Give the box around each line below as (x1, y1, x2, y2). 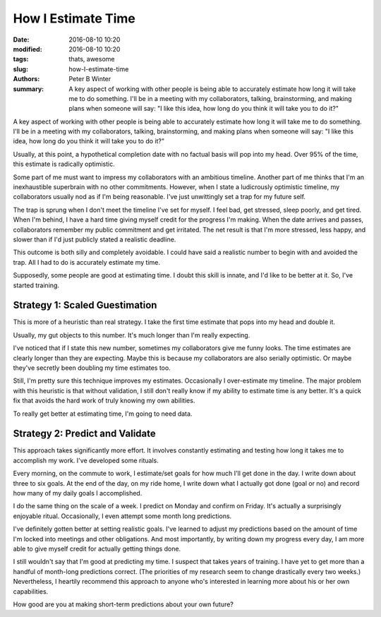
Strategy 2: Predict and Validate (13, 428, 157, 440)
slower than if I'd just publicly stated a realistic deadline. (13, 235, 176, 244)
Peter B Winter (68, 75, 111, 83)
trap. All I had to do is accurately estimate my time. (13, 258, 160, 266)
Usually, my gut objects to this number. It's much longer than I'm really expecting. (13, 330, 250, 339)
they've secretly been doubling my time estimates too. (13, 364, 171, 372)
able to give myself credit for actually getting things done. (13, 544, 181, 553)
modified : (13, 44, 42, 53)
